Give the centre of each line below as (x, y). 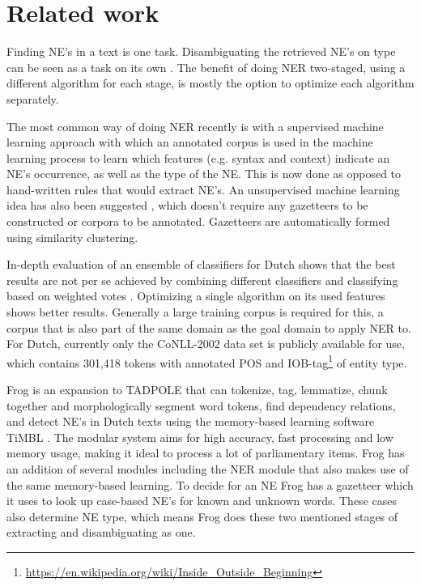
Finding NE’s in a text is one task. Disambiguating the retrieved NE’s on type (201, 51)
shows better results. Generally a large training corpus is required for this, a (195, 312)
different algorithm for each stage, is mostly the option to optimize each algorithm (210, 83)
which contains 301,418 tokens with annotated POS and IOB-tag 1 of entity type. (207, 361)
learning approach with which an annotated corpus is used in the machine (190, 142)
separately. (33, 98)
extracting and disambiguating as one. (101, 532)
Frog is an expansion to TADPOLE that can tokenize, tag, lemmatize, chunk (197, 390)
